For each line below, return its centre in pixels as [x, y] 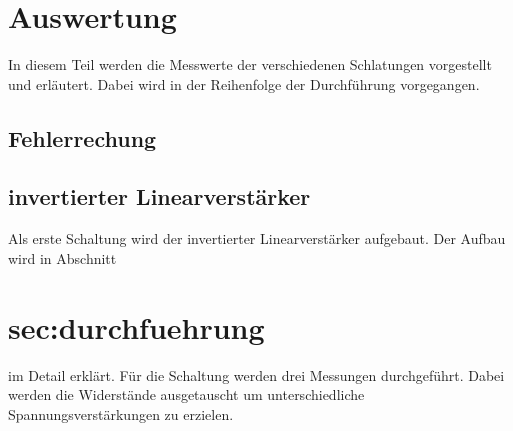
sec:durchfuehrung [136, 326]
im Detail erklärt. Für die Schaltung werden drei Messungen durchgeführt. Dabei [256, 374]
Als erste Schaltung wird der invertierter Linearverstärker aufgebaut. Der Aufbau [257, 238]
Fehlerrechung [82, 137]
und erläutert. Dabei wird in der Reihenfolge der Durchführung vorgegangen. [244, 83]
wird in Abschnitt [62, 257]
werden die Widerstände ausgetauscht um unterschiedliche [186, 394]
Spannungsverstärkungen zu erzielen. [121, 413]
